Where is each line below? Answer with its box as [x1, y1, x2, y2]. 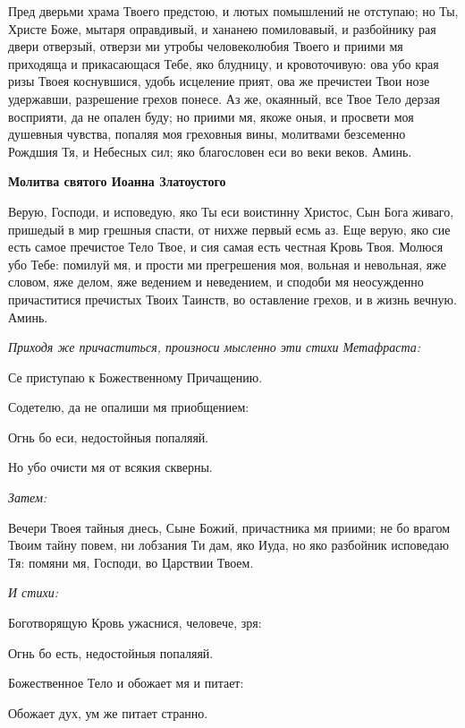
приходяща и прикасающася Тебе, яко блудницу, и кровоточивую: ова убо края [8, 54, 439, 73]
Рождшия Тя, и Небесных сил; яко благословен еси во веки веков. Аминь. [8, 141, 412, 160]
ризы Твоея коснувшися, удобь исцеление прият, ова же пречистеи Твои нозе [8, 72, 430, 90]
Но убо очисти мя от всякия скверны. [8, 458, 213, 476]
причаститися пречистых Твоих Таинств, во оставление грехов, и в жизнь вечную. [8, 289, 457, 308]
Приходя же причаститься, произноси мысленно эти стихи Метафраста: [8, 338, 420, 356]
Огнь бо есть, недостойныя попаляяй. [8, 643, 214, 662]
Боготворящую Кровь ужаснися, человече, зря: [8, 613, 262, 632]
